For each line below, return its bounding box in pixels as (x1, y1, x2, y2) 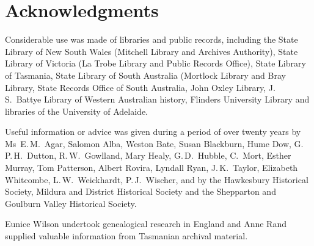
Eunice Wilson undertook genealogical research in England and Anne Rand (5, 217, 287, 230)
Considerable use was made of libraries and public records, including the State (5, 33, 298, 46)
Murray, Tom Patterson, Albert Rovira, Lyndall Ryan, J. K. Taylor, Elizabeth (5, 161, 298, 174)
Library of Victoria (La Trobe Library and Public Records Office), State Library (5, 57, 306, 70)
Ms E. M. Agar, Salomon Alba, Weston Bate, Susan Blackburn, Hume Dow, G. (5, 137, 304, 150)
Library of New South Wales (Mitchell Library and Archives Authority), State (5, 45, 298, 57)
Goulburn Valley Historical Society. (5, 197, 137, 209)
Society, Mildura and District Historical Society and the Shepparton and (5, 185, 276, 198)
